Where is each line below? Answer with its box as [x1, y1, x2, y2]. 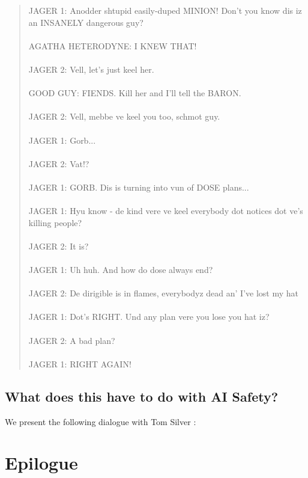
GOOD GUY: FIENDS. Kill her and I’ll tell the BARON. [28, 87, 241, 99]
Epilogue [5, 450, 78, 475]
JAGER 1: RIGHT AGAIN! [28, 357, 131, 370]
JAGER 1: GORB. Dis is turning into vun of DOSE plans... [28, 180, 249, 193]
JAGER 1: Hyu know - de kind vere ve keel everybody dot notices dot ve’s [28, 204, 303, 217]
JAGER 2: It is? [28, 239, 89, 252]
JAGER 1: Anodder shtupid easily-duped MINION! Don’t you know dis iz [28, 4, 302, 16]
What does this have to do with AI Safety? [5, 387, 279, 405]
